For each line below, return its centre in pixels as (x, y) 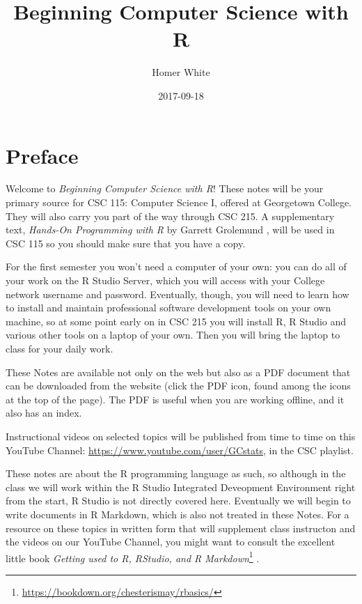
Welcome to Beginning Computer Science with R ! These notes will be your (165, 188)
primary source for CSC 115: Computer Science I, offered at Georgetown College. (179, 202)
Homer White (181, 72)
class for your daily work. (60, 348)
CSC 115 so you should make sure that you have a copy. (126, 243)
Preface (42, 155)
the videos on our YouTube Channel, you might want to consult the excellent (171, 542)
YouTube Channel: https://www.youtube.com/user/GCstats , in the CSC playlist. (180, 450)
